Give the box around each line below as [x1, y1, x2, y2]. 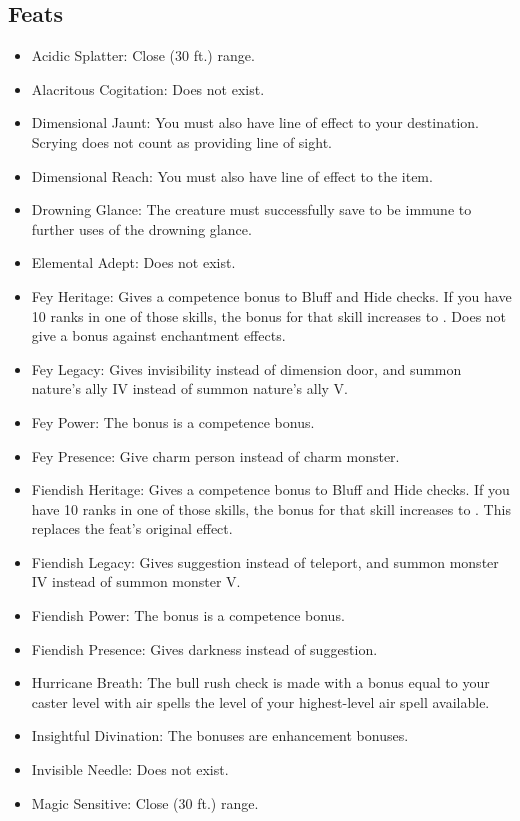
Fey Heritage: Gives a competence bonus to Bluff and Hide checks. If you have [31, 285, 512, 306]
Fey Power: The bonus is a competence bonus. [31, 411, 315, 432]
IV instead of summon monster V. [31, 571, 241, 592]
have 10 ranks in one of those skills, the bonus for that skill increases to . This [31, 498, 511, 519]
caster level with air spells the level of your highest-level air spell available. [31, 691, 490, 712]
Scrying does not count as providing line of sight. [31, 131, 332, 152]
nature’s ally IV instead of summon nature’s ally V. [31, 378, 348, 399]
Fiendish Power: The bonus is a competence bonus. [31, 605, 345, 626]
